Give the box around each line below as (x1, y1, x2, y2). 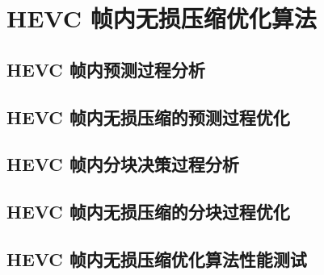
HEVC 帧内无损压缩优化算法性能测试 (6, 246, 307, 271)
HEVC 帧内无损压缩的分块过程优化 (6, 199, 290, 224)
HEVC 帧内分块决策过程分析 (6, 152, 239, 177)
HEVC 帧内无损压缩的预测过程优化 (6, 104, 290, 129)
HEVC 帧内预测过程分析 (6, 56, 205, 81)
